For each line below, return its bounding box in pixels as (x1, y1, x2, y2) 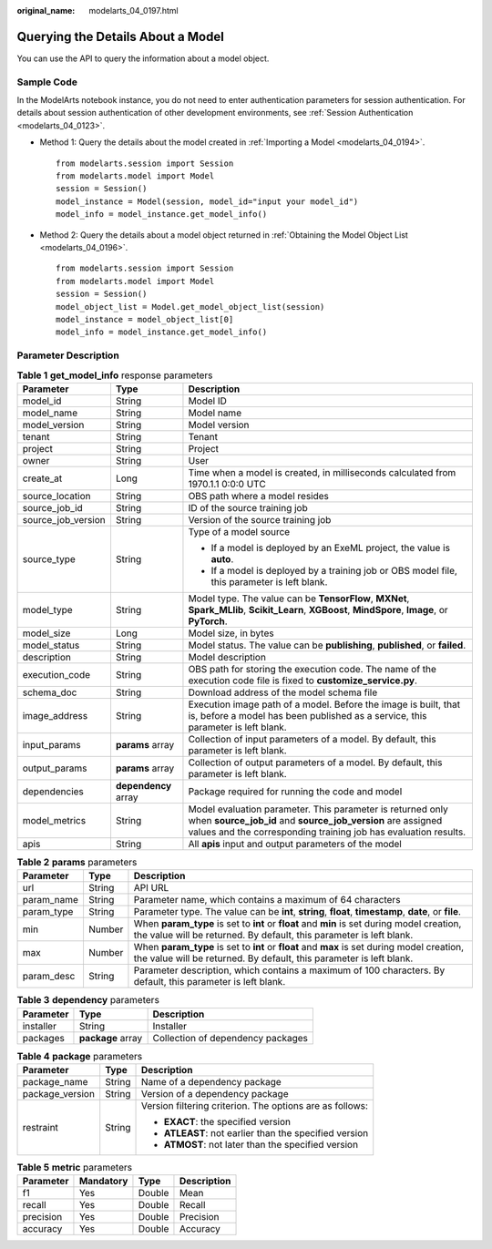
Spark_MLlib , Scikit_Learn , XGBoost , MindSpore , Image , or (188, 603, 448, 616)
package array (78, 1031, 143, 1044)
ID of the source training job (188, 501, 309, 514)
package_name (22, 1075, 88, 1088)
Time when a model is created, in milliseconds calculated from (188, 466, 456, 478)
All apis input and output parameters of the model (188, 837, 403, 850)
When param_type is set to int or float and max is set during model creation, (133, 941, 465, 954)
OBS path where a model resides (188, 489, 330, 502)
